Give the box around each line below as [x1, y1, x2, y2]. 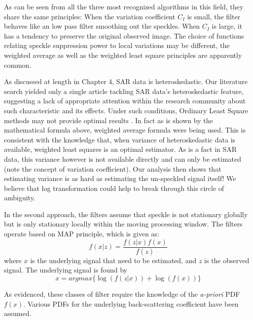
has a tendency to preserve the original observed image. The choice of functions [4, 30, 244, 41]
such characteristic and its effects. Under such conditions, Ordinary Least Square [4, 105, 249, 115]
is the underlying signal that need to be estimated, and [30, 255, 197, 265]
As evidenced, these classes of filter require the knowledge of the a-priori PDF [4, 288, 240, 299]
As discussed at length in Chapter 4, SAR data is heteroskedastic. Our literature [4, 76, 248, 87]
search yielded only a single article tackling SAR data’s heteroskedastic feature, [4, 86, 244, 96]
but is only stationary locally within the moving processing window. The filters [4, 219, 243, 229]
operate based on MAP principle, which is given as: [4, 229, 159, 239]
